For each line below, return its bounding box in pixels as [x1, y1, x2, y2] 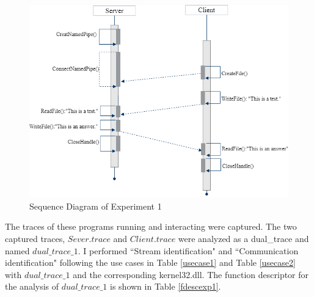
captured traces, [5, 232, 65, 244]
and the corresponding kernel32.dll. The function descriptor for [73, 268, 309, 280]
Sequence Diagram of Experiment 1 [29, 199, 162, 212]
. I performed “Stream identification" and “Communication [78, 244, 299, 257]
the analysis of [5, 280, 59, 293]
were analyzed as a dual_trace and [178, 232, 309, 244]
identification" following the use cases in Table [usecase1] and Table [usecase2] [5, 256, 296, 269]
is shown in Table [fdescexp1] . [110, 280, 221, 293]
